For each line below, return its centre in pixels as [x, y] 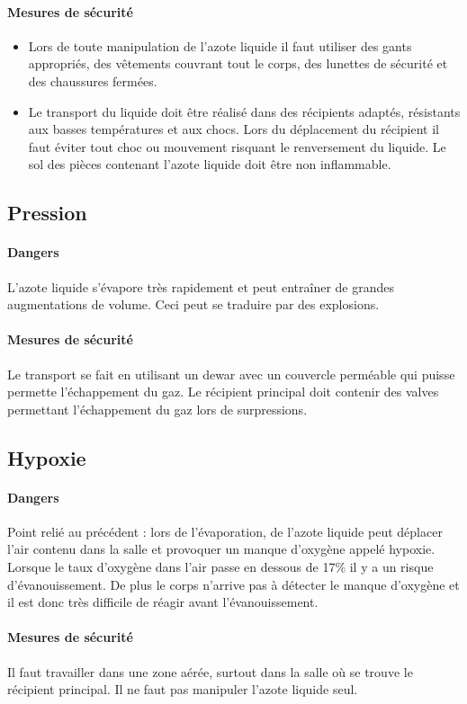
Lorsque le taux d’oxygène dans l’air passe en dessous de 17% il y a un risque [220, 567]
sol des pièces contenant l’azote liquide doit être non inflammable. [210, 164]
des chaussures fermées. [93, 80]
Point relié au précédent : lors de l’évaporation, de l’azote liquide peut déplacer [225, 531]
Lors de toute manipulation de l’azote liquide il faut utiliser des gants [220, 45]
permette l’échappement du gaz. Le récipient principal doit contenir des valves [223, 392]
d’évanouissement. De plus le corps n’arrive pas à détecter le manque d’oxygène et [233, 584]
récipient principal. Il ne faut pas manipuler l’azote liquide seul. [183, 689]
